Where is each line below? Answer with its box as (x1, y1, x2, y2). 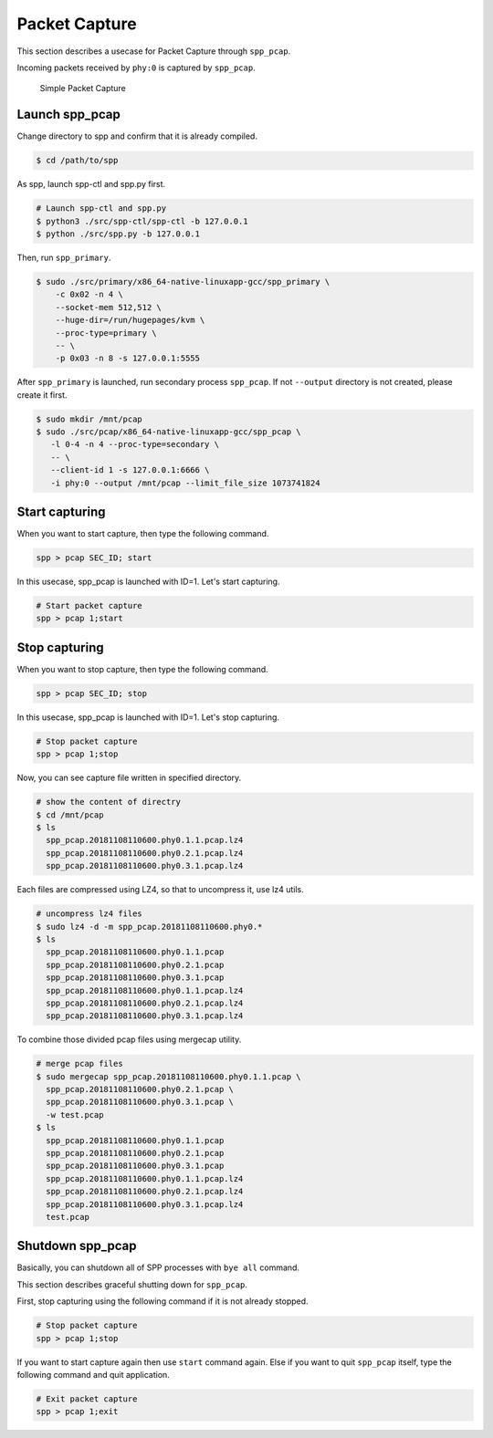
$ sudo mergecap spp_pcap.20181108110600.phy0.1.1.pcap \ (36, 1071, 301, 1081)
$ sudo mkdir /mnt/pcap (36, 413, 143, 424)
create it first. (16, 389, 68, 401)
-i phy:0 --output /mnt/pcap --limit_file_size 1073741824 (50, 477, 320, 488)
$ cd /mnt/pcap (36, 809, 104, 820)
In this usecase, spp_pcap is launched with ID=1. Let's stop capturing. (16, 712, 280, 723)
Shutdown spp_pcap (16, 1238, 137, 1254)
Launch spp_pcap (16, 107, 121, 122)
